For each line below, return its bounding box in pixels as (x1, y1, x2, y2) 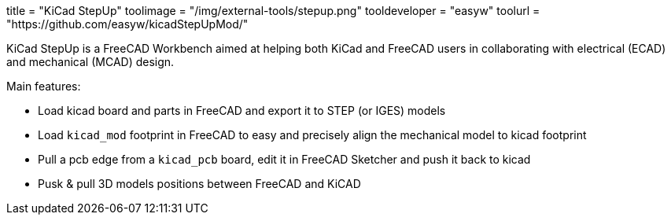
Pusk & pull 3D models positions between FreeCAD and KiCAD (38, 177, 361, 190)
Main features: (6, 79, 81, 93)
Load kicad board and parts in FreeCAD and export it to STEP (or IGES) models (38, 104, 446, 117)
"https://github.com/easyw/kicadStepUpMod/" (6, 17, 249, 31)
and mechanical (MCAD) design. (6, 55, 175, 68)
